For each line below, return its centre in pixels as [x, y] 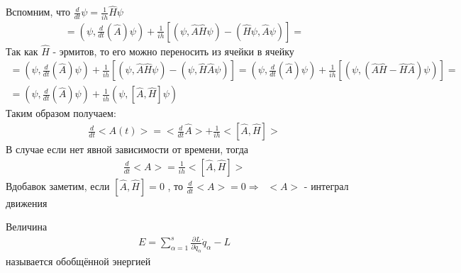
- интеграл [326, 185]
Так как [22, 51]
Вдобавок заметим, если [58, 185]
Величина [27, 227]
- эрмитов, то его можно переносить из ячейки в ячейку [173, 51]
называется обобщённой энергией [78, 261]
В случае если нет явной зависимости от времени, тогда [127, 149]
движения [27, 202]
